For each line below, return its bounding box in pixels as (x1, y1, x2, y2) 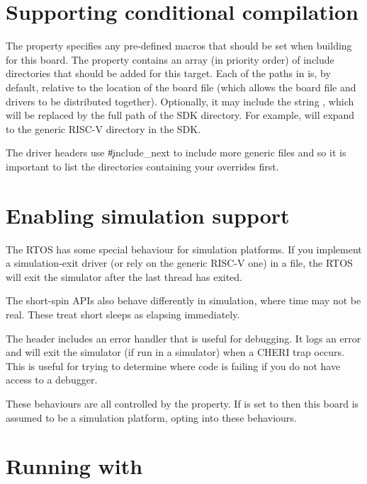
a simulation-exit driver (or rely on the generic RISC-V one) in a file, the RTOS (6, 255, 353, 270)
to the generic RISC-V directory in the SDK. (6, 121, 201, 136)
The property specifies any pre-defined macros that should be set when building (6, 38, 352, 53)
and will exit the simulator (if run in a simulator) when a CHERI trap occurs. (6, 345, 345, 359)
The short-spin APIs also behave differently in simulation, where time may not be (6, 293, 361, 308)
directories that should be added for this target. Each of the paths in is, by (6, 66, 331, 81)
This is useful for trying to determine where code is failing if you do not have (6, 358, 341, 373)
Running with (6, 451, 143, 480)
